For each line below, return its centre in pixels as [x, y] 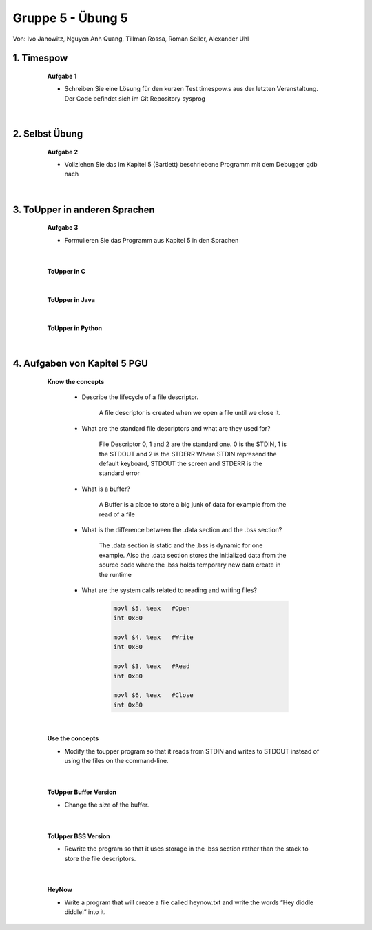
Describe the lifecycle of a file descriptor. [140, 397]
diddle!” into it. [85, 912]
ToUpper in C [66, 272]
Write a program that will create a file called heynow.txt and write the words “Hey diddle [189, 902]
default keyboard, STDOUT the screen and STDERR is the [180, 463]
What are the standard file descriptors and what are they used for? [176, 428]
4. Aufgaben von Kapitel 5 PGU [80, 364]
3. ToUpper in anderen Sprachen [84, 209]
